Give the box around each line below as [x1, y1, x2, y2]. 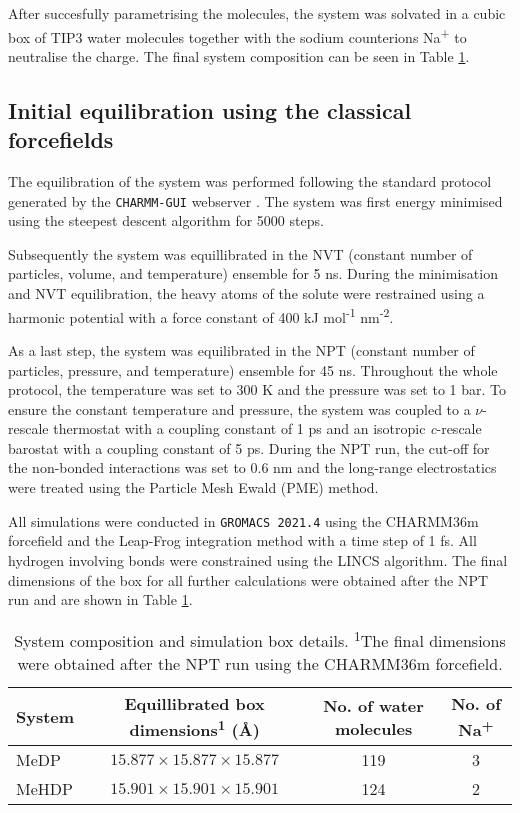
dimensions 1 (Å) [129, 715, 260, 742]
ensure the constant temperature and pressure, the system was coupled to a [8, 398, 471, 419]
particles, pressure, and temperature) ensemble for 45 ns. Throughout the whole [8, 359, 498, 380]
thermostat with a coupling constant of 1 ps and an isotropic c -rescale [53, 418, 482, 439]
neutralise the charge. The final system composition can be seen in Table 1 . [8, 45, 470, 66]
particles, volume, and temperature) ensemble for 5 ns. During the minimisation [8, 263, 498, 284]
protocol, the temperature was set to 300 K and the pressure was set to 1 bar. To [8, 379, 507, 400]
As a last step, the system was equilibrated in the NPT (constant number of [8, 339, 475, 360]
